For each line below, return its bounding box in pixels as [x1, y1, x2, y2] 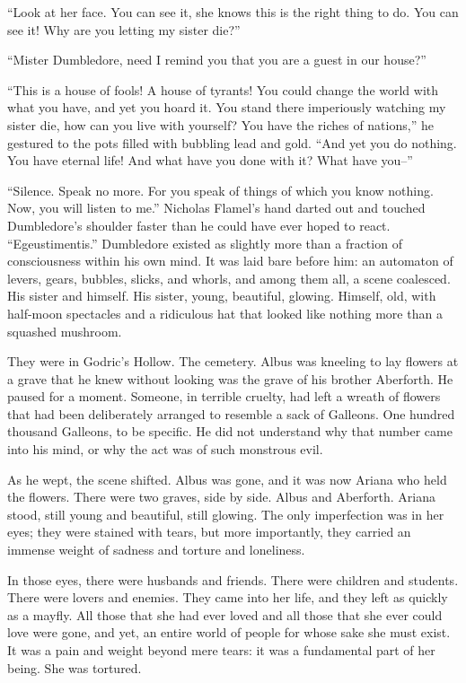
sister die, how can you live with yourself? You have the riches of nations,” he [7, 115, 434, 134]
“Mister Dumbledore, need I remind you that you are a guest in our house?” [7, 50, 426, 69]
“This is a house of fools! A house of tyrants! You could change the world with [7, 80, 439, 99]
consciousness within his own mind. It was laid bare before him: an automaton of [7, 251, 453, 270]
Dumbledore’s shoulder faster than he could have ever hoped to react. [7, 215, 391, 234]
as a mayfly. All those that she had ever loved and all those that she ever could [7, 605, 443, 624]
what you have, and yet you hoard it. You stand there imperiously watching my [7, 98, 446, 117]
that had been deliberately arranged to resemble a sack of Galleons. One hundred [7, 404, 455, 423]
